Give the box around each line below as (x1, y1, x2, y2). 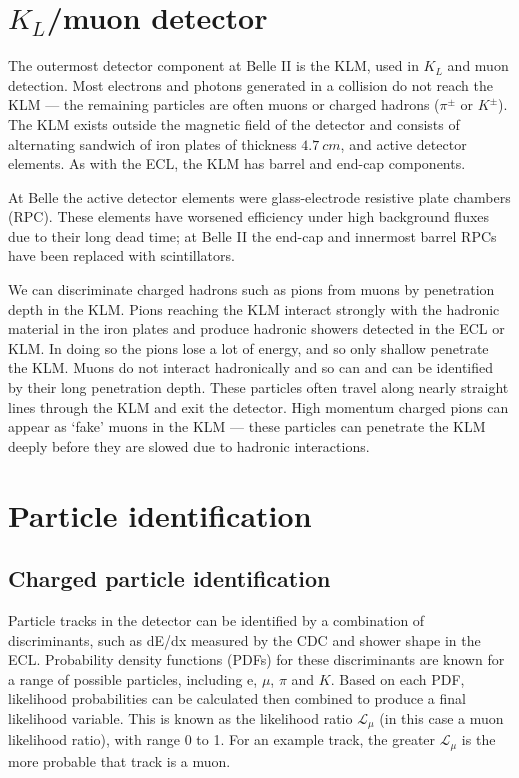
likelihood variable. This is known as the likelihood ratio (8, 707, 353, 728)
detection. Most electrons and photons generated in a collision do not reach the (8, 74, 493, 95)
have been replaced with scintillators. (8, 245, 235, 266)
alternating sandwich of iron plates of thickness (8, 133, 297, 154)
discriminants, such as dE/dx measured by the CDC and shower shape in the (8, 629, 481, 650)
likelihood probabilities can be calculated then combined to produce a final (8, 688, 466, 709)
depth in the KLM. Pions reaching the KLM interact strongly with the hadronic (8, 298, 500, 319)
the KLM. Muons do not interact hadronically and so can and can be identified (8, 357, 494, 378)
